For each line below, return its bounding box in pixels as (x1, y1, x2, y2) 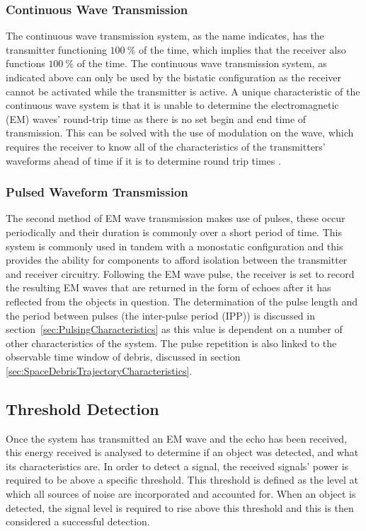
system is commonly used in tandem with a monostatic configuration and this (6, 238, 343, 253)
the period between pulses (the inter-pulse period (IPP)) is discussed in (6, 308, 315, 322)
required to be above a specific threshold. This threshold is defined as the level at (6, 472, 358, 487)
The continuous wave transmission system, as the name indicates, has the (6, 28, 324, 43)
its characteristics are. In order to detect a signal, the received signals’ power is (6, 458, 349, 473)
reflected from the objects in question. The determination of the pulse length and (6, 293, 358, 308)
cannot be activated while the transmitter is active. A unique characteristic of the (6, 83, 360, 98)
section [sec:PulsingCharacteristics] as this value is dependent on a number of (6, 322, 343, 337)
